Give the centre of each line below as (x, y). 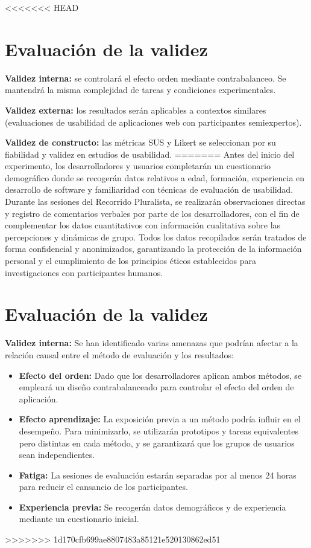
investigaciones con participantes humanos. (84, 272)
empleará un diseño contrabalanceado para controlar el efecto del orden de (156, 387)
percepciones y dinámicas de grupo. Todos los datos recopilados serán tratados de (156, 237)
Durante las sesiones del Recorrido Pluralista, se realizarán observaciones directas (155, 201)
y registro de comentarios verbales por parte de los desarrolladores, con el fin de (152, 213)
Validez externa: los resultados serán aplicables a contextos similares (136, 110)
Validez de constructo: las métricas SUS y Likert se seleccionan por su (140, 142)
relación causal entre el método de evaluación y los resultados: (119, 354)
